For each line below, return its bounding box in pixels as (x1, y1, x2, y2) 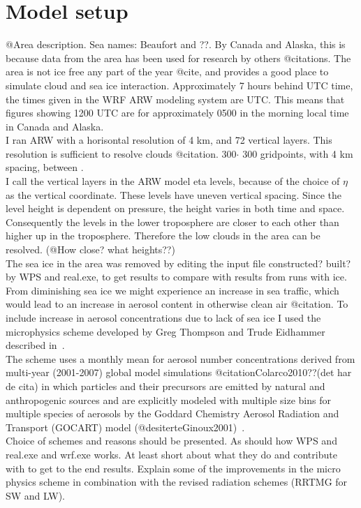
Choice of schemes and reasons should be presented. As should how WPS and (6, 433, 337, 448)
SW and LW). (6, 488, 65, 502)
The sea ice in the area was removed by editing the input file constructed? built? (6, 255, 351, 270)
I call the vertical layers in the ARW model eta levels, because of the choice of (6, 174, 340, 188)
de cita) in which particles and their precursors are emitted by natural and (6, 378, 325, 393)
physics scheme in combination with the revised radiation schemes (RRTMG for (6, 475, 348, 489)
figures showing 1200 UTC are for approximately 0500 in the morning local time (6, 105, 349, 120)
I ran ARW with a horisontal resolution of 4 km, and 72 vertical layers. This (6, 133, 332, 147)
